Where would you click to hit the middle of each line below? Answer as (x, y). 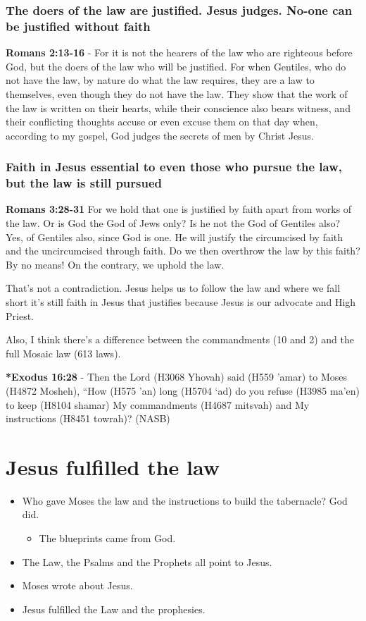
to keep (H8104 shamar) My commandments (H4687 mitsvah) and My (158, 404)
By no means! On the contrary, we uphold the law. (115, 264)
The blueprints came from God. (107, 538)
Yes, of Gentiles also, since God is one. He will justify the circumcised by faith (175, 236)
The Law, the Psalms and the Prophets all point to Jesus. (147, 561)
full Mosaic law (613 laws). (63, 353)
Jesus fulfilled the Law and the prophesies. (114, 609)
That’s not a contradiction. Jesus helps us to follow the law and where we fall (173, 288)
